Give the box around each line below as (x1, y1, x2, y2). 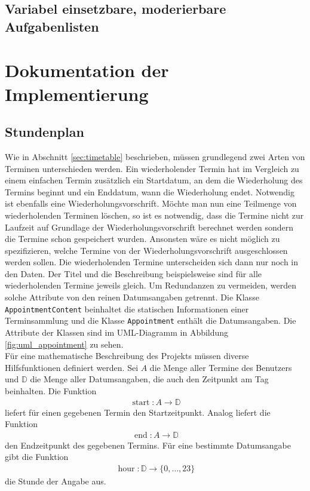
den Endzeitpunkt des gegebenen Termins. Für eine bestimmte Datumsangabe (5, 438, 291, 451)
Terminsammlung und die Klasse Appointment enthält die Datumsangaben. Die (5, 314, 296, 327)
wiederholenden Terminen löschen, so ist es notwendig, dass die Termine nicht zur (5, 208, 304, 221)
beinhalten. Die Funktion (5, 384, 97, 397)
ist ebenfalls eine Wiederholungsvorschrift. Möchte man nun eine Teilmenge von (5, 197, 297, 210)
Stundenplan (5, 122, 84, 141)
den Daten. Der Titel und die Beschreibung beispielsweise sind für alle (5, 267, 262, 280)
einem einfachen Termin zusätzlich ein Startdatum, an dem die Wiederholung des (5, 174, 303, 186)
